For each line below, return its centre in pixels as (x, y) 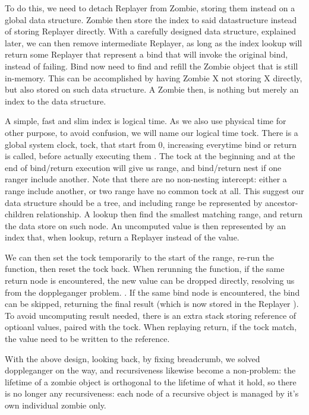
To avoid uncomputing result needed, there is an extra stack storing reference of (151, 315)
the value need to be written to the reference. (87, 339)
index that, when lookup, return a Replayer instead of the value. (122, 237)
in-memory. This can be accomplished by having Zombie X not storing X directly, (154, 77)
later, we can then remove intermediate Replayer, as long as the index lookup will (154, 42)
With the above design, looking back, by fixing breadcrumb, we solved (133, 358)
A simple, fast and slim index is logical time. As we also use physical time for (146, 121)
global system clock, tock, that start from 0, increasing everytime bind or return (151, 144)
